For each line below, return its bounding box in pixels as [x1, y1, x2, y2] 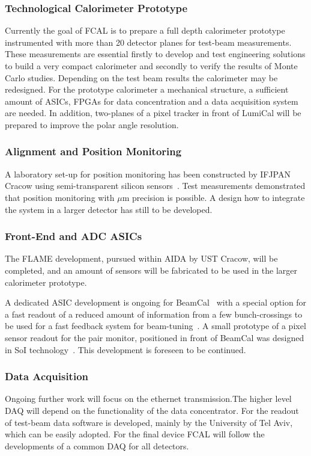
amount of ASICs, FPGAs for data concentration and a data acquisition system [5, 94, 298, 107]
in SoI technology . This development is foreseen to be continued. [5, 343, 246, 356]
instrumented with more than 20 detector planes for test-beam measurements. [5, 35, 292, 48]
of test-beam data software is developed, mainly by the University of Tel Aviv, [5, 416, 293, 428]
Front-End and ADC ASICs [5, 229, 142, 244]
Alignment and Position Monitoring [5, 144, 182, 159]
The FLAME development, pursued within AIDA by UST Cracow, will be [5, 252, 278, 265]
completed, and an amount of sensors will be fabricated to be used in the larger [5, 263, 297, 276]
